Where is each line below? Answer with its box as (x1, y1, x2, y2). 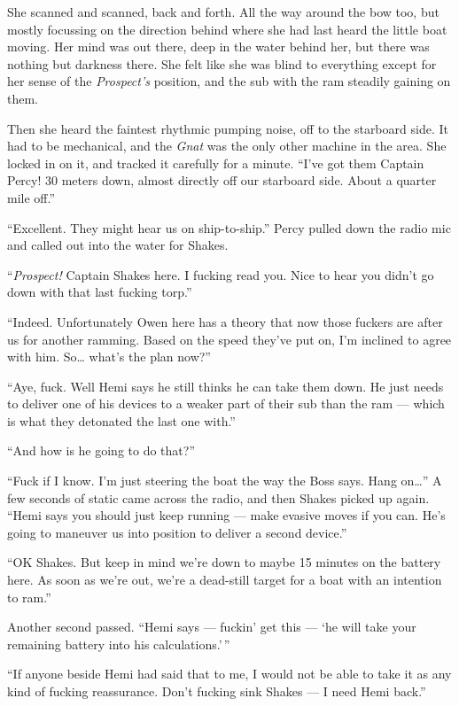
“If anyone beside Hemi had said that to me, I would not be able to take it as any (7, 664, 452, 683)
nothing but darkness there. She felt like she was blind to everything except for (7, 54, 437, 73)
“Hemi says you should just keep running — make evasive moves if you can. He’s (7, 506, 446, 524)
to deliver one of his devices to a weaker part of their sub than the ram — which (7, 394, 445, 413)
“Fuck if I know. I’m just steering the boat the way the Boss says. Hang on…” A (7, 471, 442, 490)
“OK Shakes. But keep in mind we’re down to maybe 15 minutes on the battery (7, 553, 441, 571)
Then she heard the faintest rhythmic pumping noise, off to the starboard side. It (7, 119, 448, 137)
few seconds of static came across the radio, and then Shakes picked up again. (7, 488, 430, 507)
